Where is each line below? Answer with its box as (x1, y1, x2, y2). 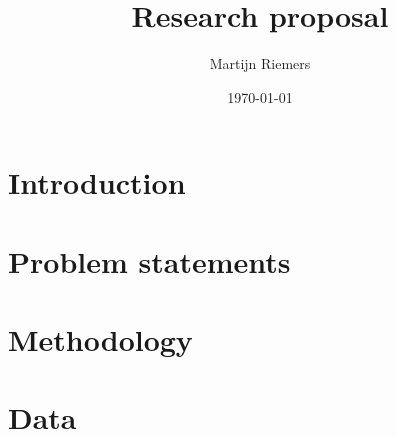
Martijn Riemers (209, 53, 311, 74)
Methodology (8, 319, 193, 360)
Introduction (8, 162, 186, 203)
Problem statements (8, 240, 291, 281)
